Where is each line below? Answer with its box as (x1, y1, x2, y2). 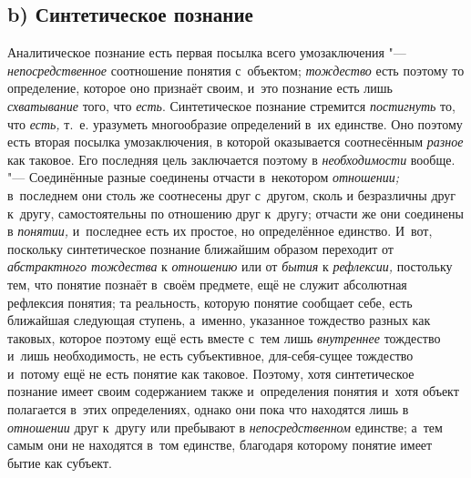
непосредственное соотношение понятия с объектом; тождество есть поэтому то (7, 60, 465, 79)
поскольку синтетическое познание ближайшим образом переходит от (7, 239, 394, 258)
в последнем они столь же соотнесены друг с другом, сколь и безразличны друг (7, 185, 456, 204)
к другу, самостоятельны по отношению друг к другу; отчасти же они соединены (7, 203, 464, 222)
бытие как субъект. (7, 453, 112, 472)
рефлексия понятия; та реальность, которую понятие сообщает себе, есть (7, 292, 413, 311)
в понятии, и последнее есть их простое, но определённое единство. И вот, (7, 221, 433, 240)
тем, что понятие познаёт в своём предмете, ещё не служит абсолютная (7, 274, 407, 293)
